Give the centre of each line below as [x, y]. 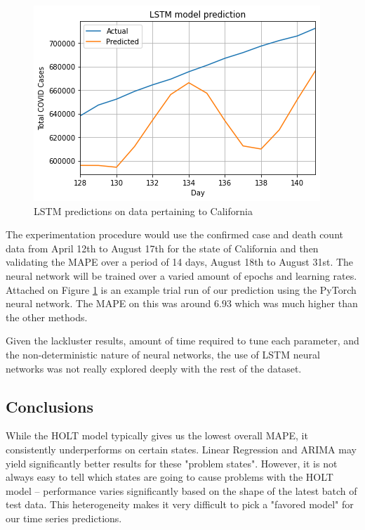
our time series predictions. [64, 518]
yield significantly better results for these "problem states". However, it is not [172, 463]
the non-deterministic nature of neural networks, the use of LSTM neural [163, 354]
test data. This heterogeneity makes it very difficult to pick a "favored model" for [180, 504]
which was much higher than [296, 303]
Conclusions [50, 406]
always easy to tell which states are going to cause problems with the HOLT [170, 477]
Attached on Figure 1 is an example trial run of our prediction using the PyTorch [181, 289]
